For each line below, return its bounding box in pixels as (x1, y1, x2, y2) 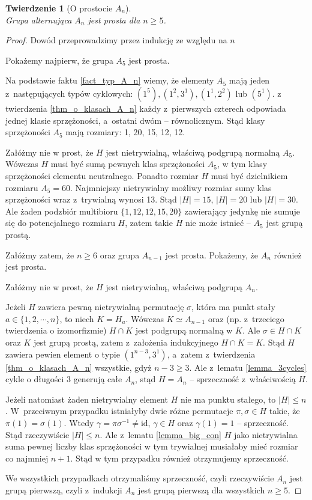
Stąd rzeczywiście (5, 428, 70, 441)
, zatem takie (125, 216, 173, 229)
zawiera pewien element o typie (5, 347, 120, 360)
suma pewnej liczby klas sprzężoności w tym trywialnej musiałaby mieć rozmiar (5, 440, 298, 453)
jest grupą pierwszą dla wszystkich (138, 484, 265, 496)
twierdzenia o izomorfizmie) (5, 324, 107, 337)
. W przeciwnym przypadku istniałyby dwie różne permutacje (5, 404, 233, 417)
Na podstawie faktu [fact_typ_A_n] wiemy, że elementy (5, 74, 214, 87)
